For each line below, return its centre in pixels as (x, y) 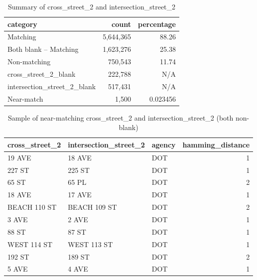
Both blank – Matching (43, 49)
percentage (157, 24)
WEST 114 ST (30, 244)
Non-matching (29, 62)
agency (164, 144)
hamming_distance (216, 144)
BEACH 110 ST (32, 207)
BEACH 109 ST (92, 207)
